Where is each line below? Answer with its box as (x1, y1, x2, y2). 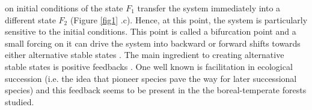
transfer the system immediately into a (137, 2, 281, 14)
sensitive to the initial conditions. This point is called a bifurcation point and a (5, 25, 296, 38)
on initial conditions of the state (5, 2, 123, 14)
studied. (5, 95, 34, 108)
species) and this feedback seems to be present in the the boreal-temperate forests (5, 84, 307, 96)
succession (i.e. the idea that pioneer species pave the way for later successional (5, 72, 297, 84)
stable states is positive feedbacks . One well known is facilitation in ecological (5, 60, 293, 72)
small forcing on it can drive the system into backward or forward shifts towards (5, 36, 301, 49)
